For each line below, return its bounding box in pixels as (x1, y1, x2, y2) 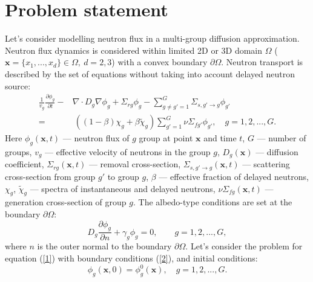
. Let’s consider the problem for (185, 240, 303, 252)
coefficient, (5, 158, 44, 170)
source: (5, 79, 31, 92)
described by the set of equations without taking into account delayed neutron (5, 67, 295, 80)
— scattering (242, 158, 290, 170)
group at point (139, 132, 193, 144)
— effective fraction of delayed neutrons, (159, 170, 309, 182)
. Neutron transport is (221, 56, 303, 68)
